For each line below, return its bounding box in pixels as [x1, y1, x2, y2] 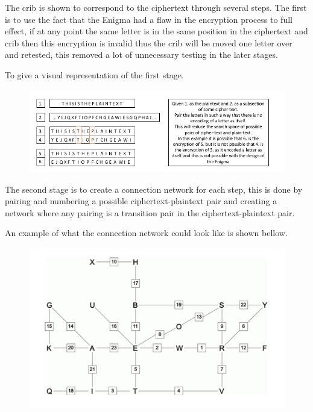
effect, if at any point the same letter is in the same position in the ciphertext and [5, 25, 308, 37]
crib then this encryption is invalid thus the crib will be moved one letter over [5, 36, 292, 49]
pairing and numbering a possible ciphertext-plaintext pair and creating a [5, 195, 277, 207]
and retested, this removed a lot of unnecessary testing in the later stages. [5, 48, 278, 61]
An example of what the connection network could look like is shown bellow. [5, 226, 288, 239]
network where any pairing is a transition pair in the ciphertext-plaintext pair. [5, 206, 295, 219]
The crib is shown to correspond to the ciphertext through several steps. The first [5, 1, 307, 13]
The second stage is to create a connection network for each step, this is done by [5, 183, 303, 195]
